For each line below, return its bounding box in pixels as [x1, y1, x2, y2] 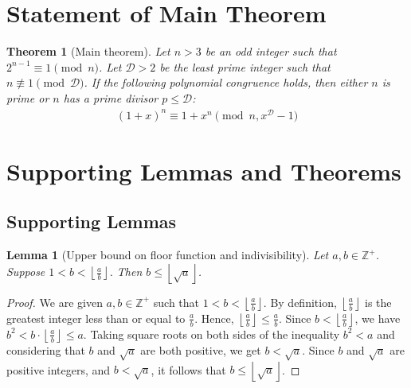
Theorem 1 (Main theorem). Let [6, 43, 170, 60]
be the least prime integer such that [159, 58, 331, 75]
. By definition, [263, 293, 337, 310]
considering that [6, 341, 85, 358]
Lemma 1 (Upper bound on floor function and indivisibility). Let [6, 246, 329, 263]
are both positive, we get [140, 341, 261, 358]
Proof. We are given [6, 293, 103, 310]
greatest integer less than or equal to [6, 309, 186, 326]
